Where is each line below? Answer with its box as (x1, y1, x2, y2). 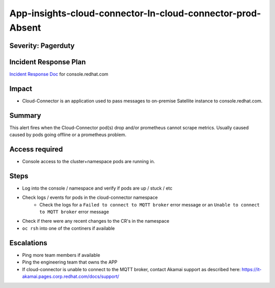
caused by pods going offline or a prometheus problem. (9, 132, 127, 138)
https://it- (241, 266, 262, 272)
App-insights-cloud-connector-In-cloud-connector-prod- (9, 8, 261, 19)
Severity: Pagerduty (9, 41, 75, 50)
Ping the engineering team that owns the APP (22, 259, 118, 265)
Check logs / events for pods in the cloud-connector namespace (22, 194, 158, 201)
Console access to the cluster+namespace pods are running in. (22, 158, 155, 164)
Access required (9, 145, 63, 153)
